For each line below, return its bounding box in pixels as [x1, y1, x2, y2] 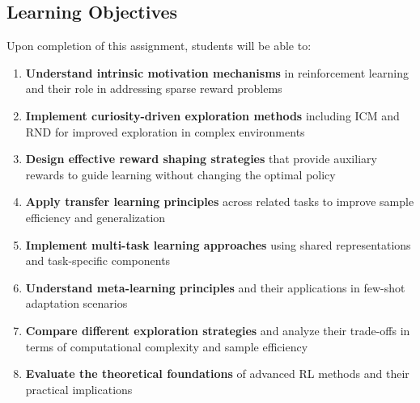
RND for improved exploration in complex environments [25, 123, 305, 140]
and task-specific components [25, 252, 171, 269]
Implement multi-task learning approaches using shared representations [25, 236, 411, 253]
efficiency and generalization [25, 208, 166, 225]
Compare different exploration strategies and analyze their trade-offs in [25, 321, 410, 338]
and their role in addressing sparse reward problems [25, 80, 282, 97]
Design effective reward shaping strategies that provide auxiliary [25, 150, 377, 167]
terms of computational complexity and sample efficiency [25, 338, 308, 355]
